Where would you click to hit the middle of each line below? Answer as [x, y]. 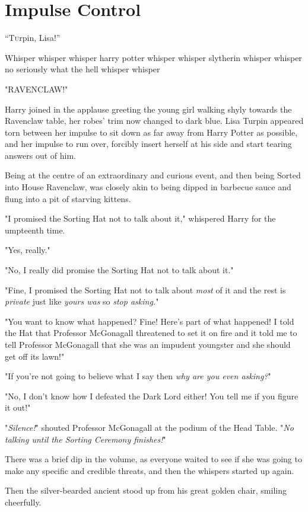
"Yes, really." [28, 250]
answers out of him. [40, 155]
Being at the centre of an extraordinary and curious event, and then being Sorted [153, 175]
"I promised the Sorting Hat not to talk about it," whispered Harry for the [140, 218]
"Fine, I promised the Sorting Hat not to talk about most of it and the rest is [145, 289]
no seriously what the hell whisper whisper [82, 69]
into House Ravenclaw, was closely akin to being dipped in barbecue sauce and [148, 187]
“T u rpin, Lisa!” [33, 38]
